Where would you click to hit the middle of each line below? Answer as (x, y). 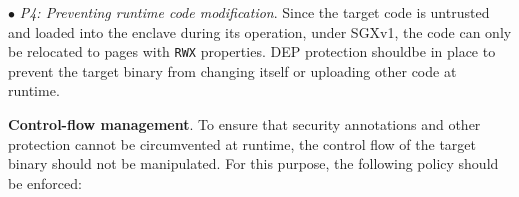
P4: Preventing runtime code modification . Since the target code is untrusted (254, 12)
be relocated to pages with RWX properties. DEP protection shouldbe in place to (252, 51)
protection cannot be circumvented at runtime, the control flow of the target (242, 143)
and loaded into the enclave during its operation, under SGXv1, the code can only (260, 31)
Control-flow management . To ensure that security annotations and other (244, 124)
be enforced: (45, 182)
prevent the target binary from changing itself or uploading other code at (232, 70)
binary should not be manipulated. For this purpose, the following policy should (253, 163)
